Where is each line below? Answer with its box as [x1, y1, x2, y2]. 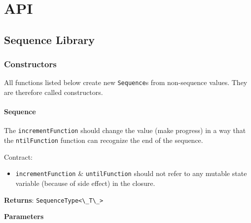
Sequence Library [4, 32, 95, 47]
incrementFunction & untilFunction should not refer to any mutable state [15, 168, 247, 178]
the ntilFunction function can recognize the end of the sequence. [4, 135, 203, 145]
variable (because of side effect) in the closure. [15, 178, 155, 188]
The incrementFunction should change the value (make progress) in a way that [4, 125, 246, 135]
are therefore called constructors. [4, 87, 103, 97]
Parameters [4, 211, 44, 222]
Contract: [4, 151, 33, 162]
